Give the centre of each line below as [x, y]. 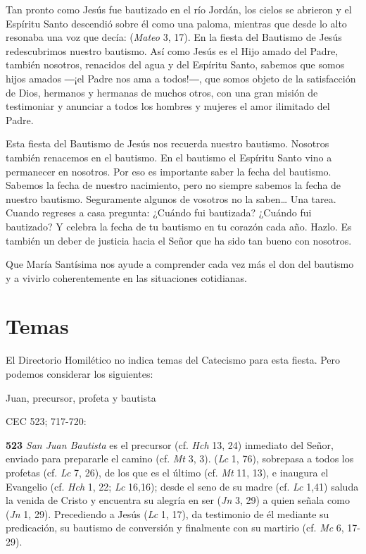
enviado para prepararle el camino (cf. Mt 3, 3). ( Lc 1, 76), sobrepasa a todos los [180, 458]
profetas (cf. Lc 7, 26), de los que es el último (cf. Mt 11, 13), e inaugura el [167, 472]
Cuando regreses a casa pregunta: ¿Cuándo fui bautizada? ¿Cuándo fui [159, 213]
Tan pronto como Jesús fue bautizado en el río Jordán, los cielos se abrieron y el [179, 9]
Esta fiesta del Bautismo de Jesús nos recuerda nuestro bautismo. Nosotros [168, 143]
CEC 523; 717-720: [46, 421]
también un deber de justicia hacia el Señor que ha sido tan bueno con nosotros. [179, 240]
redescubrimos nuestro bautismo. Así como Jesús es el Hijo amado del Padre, [172, 50]
